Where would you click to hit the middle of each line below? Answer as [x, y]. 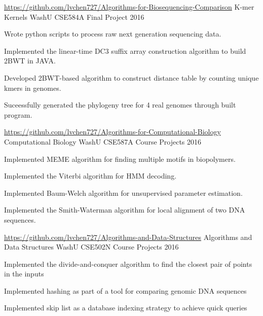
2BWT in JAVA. [30, 61]
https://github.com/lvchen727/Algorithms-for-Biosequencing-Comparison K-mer [129, 7]
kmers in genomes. [33, 87]
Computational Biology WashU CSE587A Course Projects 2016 [103, 141]
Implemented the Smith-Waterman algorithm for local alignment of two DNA [125, 210]
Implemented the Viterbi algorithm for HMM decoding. [90, 176]
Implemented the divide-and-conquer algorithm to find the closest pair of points [128, 264]
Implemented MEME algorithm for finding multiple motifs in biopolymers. [120, 159]
